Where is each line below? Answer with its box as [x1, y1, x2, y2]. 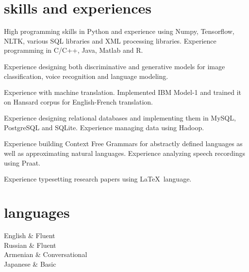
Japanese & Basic [4, 258, 56, 269]
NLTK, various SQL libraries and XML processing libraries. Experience [4, 35, 216, 45]
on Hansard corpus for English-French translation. [4, 96, 153, 106]
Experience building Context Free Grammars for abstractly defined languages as [4, 138, 243, 149]
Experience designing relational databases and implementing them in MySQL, [4, 113, 236, 123]
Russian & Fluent [4, 240, 56, 250]
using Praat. [4, 157, 40, 167]
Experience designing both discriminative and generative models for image [4, 61, 225, 71]
